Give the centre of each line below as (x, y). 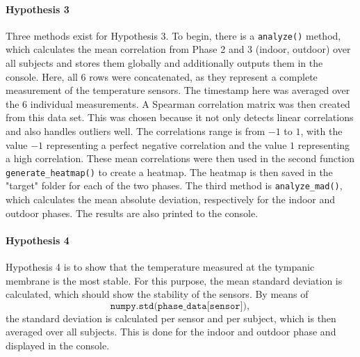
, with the (321, 131)
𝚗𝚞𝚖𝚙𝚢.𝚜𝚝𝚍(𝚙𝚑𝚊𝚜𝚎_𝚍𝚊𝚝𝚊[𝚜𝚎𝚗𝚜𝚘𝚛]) (179, 306)
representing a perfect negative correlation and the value (166, 144)
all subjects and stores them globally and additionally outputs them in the (164, 63)
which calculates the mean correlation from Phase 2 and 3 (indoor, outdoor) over (178, 49)
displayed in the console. (58, 346)
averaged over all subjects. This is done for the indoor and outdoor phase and (171, 332)
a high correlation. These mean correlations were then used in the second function (180, 158)
